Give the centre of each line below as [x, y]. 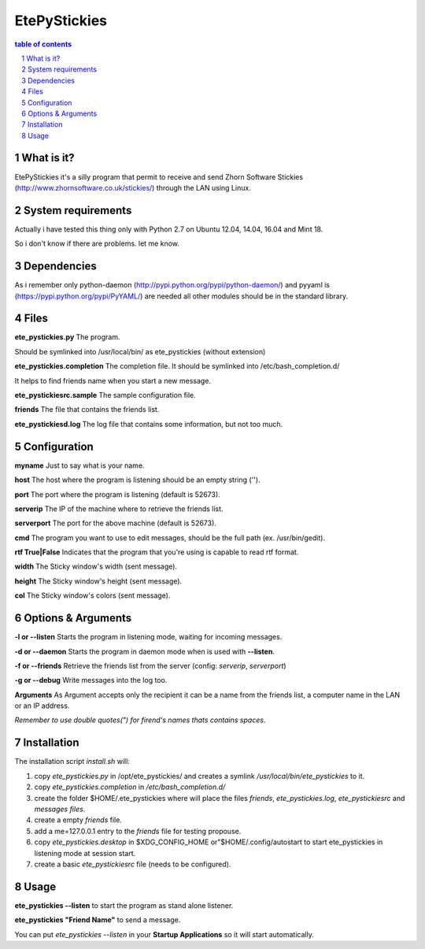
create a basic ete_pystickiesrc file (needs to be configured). [133, 864]
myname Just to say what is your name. [79, 465]
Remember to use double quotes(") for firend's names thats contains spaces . [140, 720]
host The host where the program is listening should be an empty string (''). [137, 480]
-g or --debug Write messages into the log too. [91, 680]
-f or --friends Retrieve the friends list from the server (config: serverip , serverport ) [150, 665]
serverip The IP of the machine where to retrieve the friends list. [119, 509]
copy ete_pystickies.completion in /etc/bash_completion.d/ [130, 787]
